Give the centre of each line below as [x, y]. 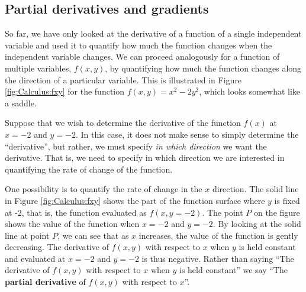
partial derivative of [45, 282]
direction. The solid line [255, 189]
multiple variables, [38, 68]
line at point [27, 235]
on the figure [277, 212]
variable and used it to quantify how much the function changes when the [138, 45]
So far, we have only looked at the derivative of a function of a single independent [153, 33]
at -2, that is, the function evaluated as [76, 212]
